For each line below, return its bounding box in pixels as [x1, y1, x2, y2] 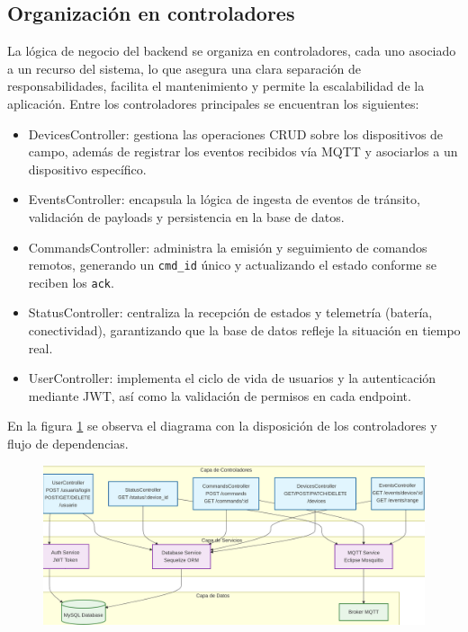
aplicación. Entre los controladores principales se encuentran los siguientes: [7, 93, 419, 112]
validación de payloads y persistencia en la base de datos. [28, 207, 345, 226]
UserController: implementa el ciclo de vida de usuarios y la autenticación [28, 369, 436, 387]
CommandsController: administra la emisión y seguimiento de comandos [28, 237, 427, 256]
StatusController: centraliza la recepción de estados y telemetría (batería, [28, 303, 433, 322]
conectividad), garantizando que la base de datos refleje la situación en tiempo [28, 321, 461, 340]
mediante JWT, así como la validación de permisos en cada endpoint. [28, 386, 411, 405]
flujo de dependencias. [7, 434, 129, 453]
